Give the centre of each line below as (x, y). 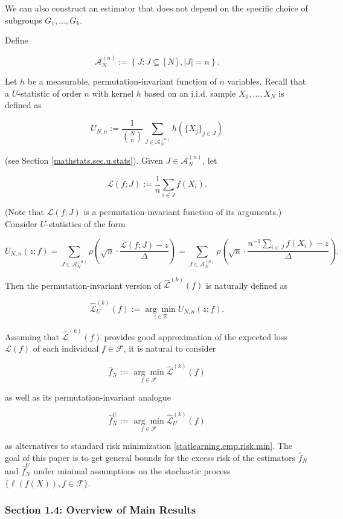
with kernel (113, 93)
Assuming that (32, 336)
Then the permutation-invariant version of (83, 285)
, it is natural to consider (170, 348)
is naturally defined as (247, 285)
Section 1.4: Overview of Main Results (101, 510)
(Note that (24, 212)
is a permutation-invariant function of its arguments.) (183, 212)
